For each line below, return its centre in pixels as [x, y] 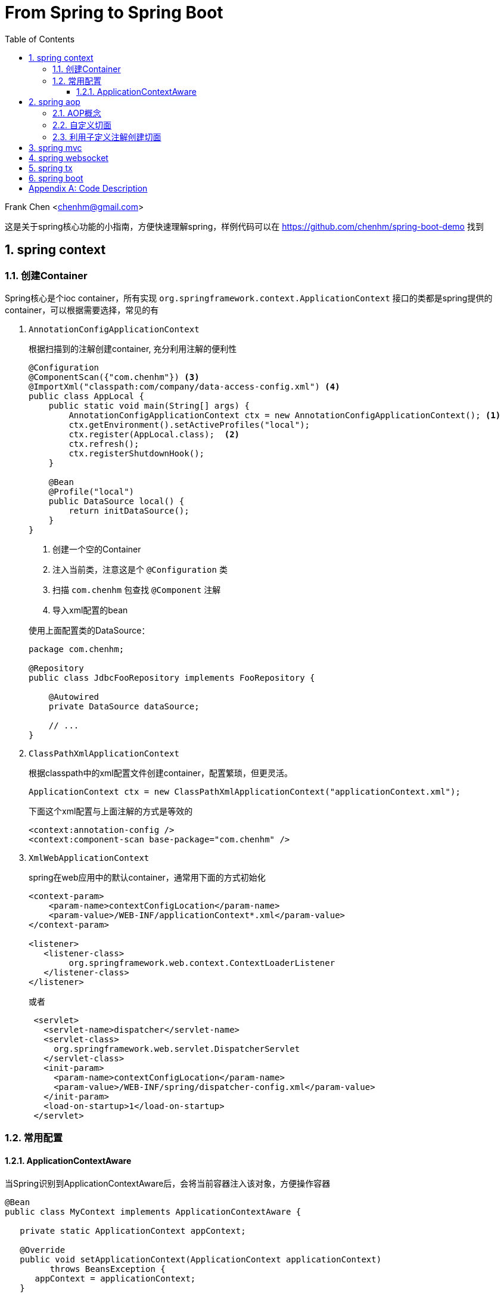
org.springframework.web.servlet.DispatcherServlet [177, 1049]
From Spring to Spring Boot [114, 13]
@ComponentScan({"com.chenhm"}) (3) [114, 377]
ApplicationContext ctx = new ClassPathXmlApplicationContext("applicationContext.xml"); [245, 791]
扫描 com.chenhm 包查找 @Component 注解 [137, 589]
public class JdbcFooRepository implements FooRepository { [172, 677]
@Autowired [74, 697]
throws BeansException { [108, 1269]
